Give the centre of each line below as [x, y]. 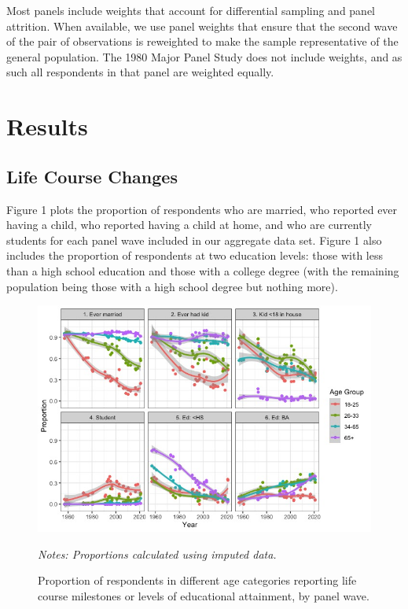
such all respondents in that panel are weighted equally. [140, 72]
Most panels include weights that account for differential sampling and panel [191, 10]
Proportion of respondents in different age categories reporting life [197, 580]
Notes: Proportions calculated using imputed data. [157, 554]
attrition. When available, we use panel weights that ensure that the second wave [202, 26]
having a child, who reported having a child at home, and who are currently [189, 225]
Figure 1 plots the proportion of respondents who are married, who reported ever [202, 209]
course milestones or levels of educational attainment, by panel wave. [204, 595]
